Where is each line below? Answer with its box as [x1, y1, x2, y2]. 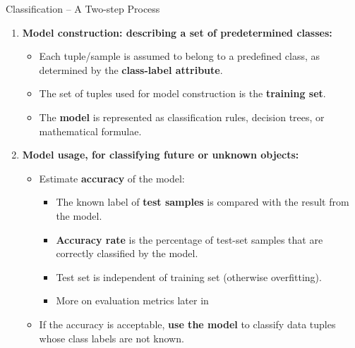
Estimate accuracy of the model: [39, 170, 185, 185]
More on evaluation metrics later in [56, 293, 209, 308]
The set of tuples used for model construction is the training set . [39, 86, 326, 101]
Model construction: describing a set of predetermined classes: [22, 25, 332, 39]
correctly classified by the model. [56, 246, 198, 261]
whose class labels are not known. [39, 330, 184, 345]
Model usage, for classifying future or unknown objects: [22, 147, 299, 162]
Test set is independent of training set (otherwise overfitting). [56, 269, 322, 284]
